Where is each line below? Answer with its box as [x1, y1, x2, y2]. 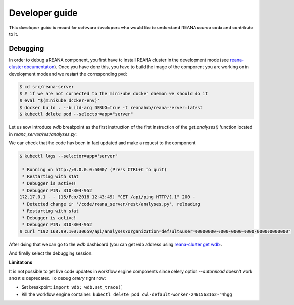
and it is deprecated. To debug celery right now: [9, 275, 106, 281]
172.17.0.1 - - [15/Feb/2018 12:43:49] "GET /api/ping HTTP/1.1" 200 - [19, 194, 196, 200]
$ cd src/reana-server [19, 84, 74, 89]
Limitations [9, 259, 33, 265]
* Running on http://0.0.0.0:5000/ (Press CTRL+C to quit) [22, 167, 167, 172]
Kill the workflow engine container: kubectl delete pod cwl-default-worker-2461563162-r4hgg [21, 291, 232, 297]
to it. [9, 31, 18, 37]
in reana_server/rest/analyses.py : [9, 131, 77, 137]
